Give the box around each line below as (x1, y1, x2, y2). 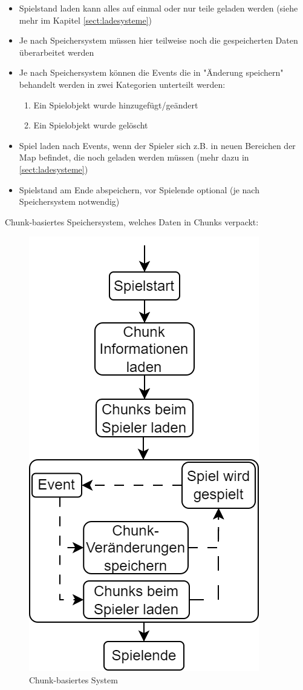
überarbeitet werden (19, 45, 94, 58)
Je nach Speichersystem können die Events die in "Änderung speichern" (19, 66, 284, 79)
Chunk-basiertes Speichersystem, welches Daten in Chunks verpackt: (5, 215, 259, 228)
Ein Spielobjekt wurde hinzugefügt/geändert (33, 98, 198, 111)
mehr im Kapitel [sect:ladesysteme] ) (19, 13, 152, 26)
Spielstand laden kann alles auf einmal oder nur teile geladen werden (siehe (19, 2, 298, 14)
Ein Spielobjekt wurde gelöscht (33, 119, 148, 131)
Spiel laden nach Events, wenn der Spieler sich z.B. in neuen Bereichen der (19, 139, 296, 151)
